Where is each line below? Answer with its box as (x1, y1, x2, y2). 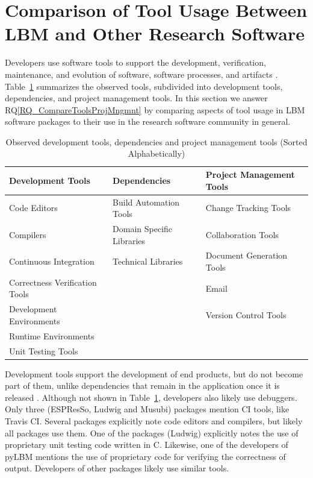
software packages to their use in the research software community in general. (5, 115, 291, 128)
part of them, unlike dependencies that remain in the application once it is (5, 379, 280, 392)
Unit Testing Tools (9, 344, 78, 357)
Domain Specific (113, 222, 173, 234)
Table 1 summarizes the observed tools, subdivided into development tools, (5, 80, 283, 92)
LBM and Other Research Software (5, 21, 305, 46)
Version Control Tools (205, 309, 287, 321)
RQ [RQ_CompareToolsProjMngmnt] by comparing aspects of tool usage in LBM (5, 103, 305, 116)
